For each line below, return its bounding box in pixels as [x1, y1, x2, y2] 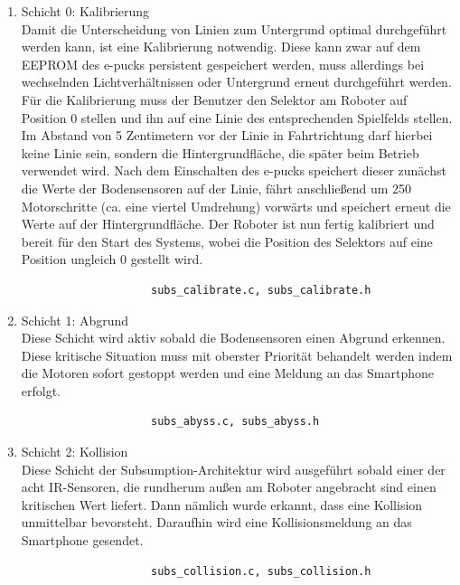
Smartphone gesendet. [21, 531, 144, 550]
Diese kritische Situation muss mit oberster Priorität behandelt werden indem [21, 345, 453, 364]
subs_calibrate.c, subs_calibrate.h [150, 283, 371, 297]
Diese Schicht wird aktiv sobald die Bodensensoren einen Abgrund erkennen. [21, 328, 446, 347]
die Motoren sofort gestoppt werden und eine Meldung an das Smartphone [21, 363, 434, 382]
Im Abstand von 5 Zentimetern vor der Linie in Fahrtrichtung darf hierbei [21, 126, 433, 145]
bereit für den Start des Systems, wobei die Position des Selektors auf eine [21, 231, 433, 250]
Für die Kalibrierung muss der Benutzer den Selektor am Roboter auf [21, 90, 408, 109]
